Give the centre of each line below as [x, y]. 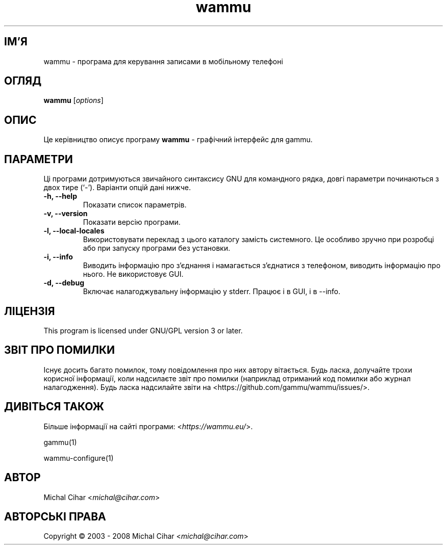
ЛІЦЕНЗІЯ [30, 311]
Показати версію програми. [132, 222]
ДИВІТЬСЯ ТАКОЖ [54, 407]
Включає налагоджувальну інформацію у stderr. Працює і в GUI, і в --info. [212, 292]
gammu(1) [60, 442]
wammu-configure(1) [79, 458]
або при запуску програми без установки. [156, 248]
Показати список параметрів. [135, 205]
